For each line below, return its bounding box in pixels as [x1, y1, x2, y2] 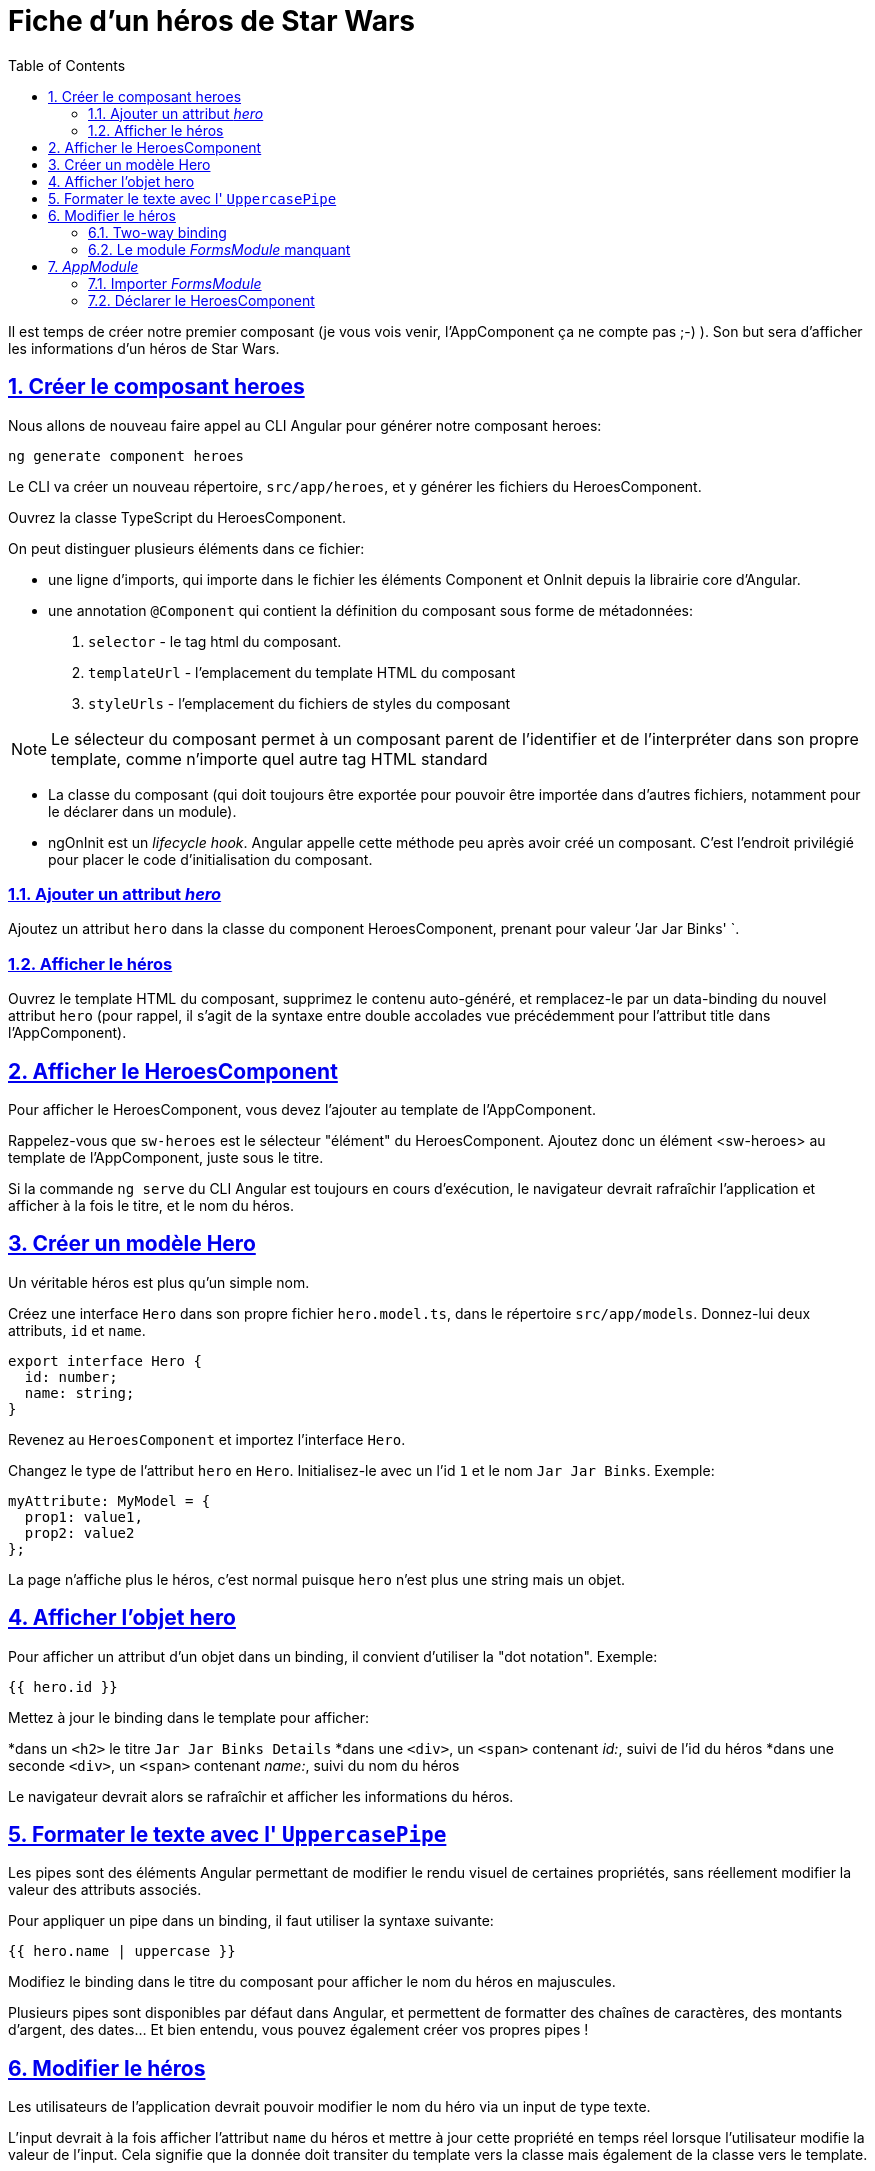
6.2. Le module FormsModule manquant [88, 240, 351, 258]
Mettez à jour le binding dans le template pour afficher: [8, 1708, 370, 1726]
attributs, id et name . [8, 1321, 146, 1339]
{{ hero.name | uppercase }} [8, 1943, 236, 1960]
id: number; [24, 1368, 118, 1385]
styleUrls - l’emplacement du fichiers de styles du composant [88, 694, 510, 712]
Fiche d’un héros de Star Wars [8, 4, 416, 38]
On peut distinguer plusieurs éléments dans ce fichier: [8, 539, 365, 557]
